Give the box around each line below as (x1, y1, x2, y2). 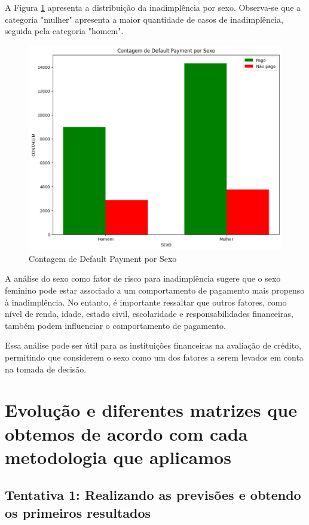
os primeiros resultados (5, 503, 151, 521)
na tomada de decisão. (5, 362, 87, 375)
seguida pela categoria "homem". (5, 25, 124, 37)
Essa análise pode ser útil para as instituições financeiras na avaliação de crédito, (5, 339, 302, 352)
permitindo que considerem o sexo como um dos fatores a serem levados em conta (5, 350, 304, 363)
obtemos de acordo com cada (5, 421, 248, 445)
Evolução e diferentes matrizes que (5, 398, 297, 422)
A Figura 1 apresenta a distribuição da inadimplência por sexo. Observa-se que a (5, 1, 301, 13)
